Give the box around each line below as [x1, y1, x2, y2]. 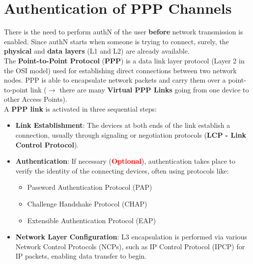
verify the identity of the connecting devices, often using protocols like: [15, 165, 229, 176]
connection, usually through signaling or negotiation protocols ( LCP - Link [15, 130, 247, 140]
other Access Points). [4, 94, 67, 104]
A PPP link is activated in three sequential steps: [4, 103, 157, 114]
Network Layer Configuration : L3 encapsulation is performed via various [15, 232, 247, 242]
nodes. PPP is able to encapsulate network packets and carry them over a [4, 75, 226, 85]
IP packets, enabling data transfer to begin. [15, 251, 147, 261]
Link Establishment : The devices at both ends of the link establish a [15, 120, 230, 130]
